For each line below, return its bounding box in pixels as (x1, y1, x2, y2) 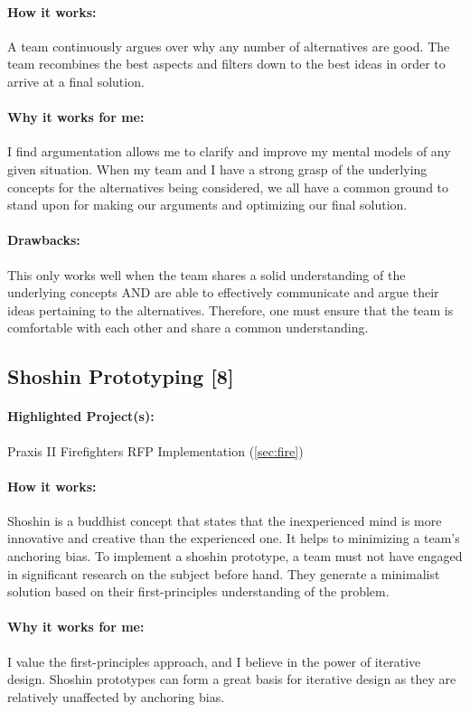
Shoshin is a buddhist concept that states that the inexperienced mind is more (7, 511, 442, 529)
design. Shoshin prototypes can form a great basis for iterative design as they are (7, 670, 456, 689)
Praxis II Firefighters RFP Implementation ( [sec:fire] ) (7, 441, 304, 460)
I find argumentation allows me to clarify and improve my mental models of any (7, 142, 451, 161)
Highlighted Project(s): (7, 407, 155, 426)
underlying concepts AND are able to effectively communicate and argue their (7, 283, 439, 302)
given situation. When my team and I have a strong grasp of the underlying (7, 159, 428, 178)
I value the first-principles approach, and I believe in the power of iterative (7, 651, 421, 670)
